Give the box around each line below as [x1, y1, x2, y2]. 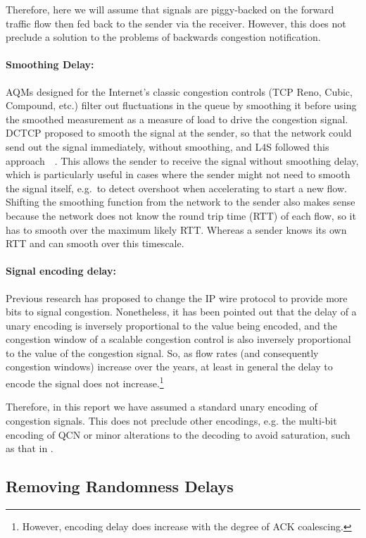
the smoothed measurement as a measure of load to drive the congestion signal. [6, 111, 348, 126]
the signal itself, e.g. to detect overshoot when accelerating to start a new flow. [6, 180, 347, 195]
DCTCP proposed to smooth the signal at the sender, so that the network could [6, 125, 352, 140]
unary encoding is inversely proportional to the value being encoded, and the [6, 318, 337, 332]
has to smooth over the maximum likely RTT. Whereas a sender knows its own [6, 222, 347, 237]
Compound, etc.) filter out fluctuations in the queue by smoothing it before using [6, 98, 357, 113]
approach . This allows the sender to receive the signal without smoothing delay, [6, 153, 359, 168]
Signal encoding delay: [6, 263, 116, 278]
